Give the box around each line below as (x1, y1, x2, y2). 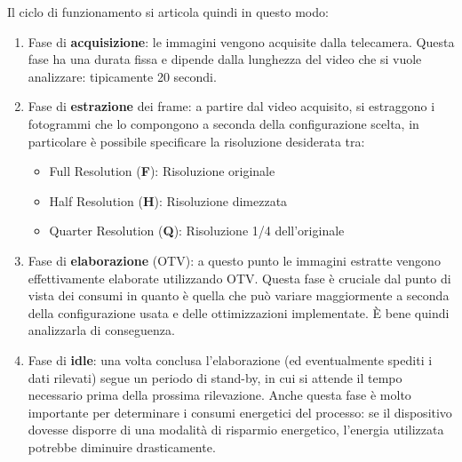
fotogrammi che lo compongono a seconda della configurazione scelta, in (28, 114, 419, 132)
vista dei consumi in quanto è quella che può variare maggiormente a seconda (28, 286, 450, 305)
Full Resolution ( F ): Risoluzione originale (49, 162, 275, 180)
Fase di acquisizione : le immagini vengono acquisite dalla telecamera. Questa (28, 32, 455, 51)
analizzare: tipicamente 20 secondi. (28, 67, 217, 85)
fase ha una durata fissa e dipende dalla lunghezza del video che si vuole (28, 50, 422, 68)
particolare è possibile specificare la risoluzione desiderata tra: (28, 131, 365, 150)
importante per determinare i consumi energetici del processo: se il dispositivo (28, 402, 452, 421)
